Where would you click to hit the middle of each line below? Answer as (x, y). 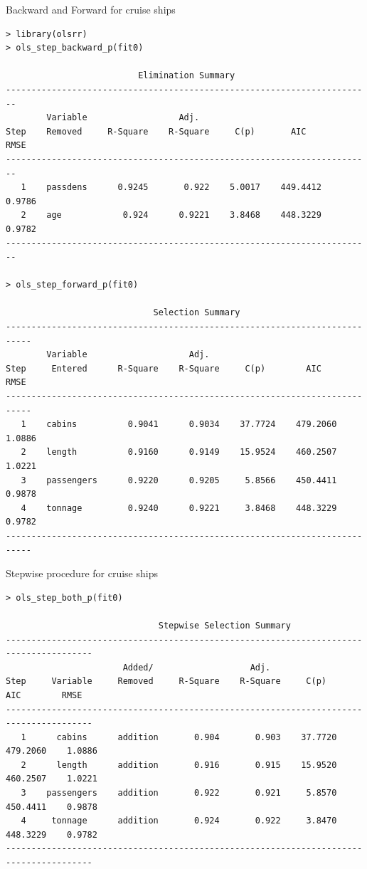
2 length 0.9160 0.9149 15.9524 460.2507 (179, 452)
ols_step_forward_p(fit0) (77, 285)
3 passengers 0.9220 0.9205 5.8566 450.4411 (179, 480)
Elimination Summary (187, 76)
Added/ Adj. (197, 667)
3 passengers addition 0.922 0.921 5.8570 (179, 793)
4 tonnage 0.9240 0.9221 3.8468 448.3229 (179, 508)
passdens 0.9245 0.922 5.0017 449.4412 (184, 188)
